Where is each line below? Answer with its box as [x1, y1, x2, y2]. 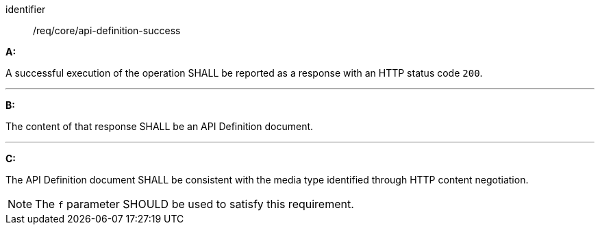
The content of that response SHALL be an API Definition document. [5, 120, 314, 132]
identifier [5, 3, 46, 15]
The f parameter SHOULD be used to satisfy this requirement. [35, 197, 354, 211]
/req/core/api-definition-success [33, 25, 181, 36]
